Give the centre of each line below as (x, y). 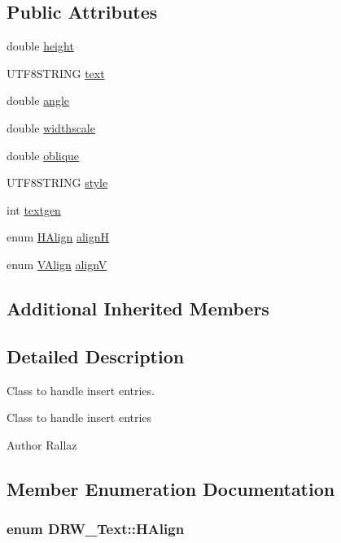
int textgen (34, 209)
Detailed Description (96, 356)
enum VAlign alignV (57, 264)
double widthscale (51, 127)
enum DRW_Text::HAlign (96, 529)
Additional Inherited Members (138, 308)
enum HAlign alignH (58, 237)
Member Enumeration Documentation (171, 488)
